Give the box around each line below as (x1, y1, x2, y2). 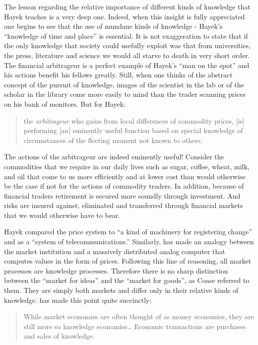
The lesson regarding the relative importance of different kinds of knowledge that (4, 1, 251, 11)
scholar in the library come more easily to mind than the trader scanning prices (4, 89, 246, 99)
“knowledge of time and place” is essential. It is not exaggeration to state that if (4, 30, 248, 41)
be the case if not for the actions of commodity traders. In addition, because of (4, 181, 244, 191)
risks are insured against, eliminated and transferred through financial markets (4, 200, 243, 210)
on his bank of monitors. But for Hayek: (4, 98, 126, 109)
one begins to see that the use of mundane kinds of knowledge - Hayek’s (4, 21, 223, 31)
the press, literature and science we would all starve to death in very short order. (4, 50, 250, 60)
